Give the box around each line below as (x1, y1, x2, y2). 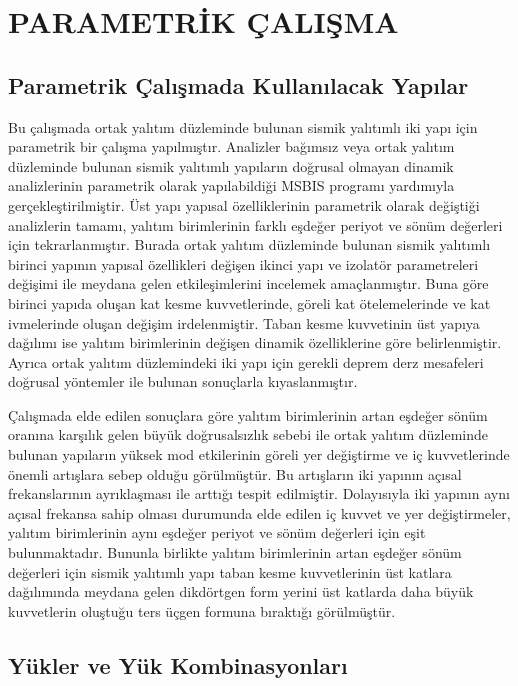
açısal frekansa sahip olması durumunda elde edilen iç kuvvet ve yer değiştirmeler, (8, 502, 511, 523)
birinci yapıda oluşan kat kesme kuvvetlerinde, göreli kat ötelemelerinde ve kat (8, 292, 491, 313)
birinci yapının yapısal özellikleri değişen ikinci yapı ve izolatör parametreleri (8, 253, 479, 274)
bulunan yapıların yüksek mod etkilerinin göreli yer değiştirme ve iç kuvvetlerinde (8, 444, 510, 465)
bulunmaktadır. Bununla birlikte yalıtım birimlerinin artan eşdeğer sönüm (8, 542, 462, 563)
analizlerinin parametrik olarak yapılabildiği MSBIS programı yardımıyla (8, 175, 455, 196)
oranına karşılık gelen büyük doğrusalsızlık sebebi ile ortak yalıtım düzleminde (8, 424, 489, 445)
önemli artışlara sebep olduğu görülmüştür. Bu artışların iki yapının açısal (8, 463, 462, 484)
